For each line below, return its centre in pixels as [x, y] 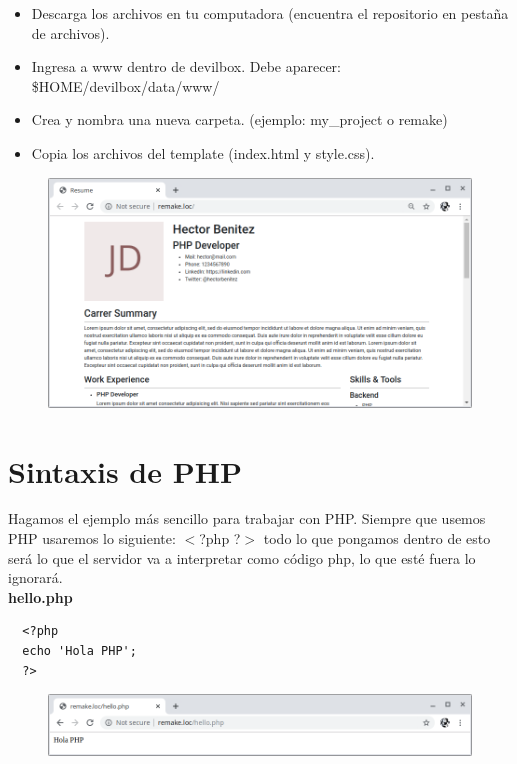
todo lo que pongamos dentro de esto [377, 538]
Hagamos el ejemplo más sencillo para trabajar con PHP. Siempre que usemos [247, 518]
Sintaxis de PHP [125, 470]
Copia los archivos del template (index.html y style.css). [203, 152]
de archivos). [70, 32]
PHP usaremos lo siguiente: [92, 538]
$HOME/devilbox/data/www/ [125, 85]
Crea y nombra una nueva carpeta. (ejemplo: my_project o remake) [239, 119]
